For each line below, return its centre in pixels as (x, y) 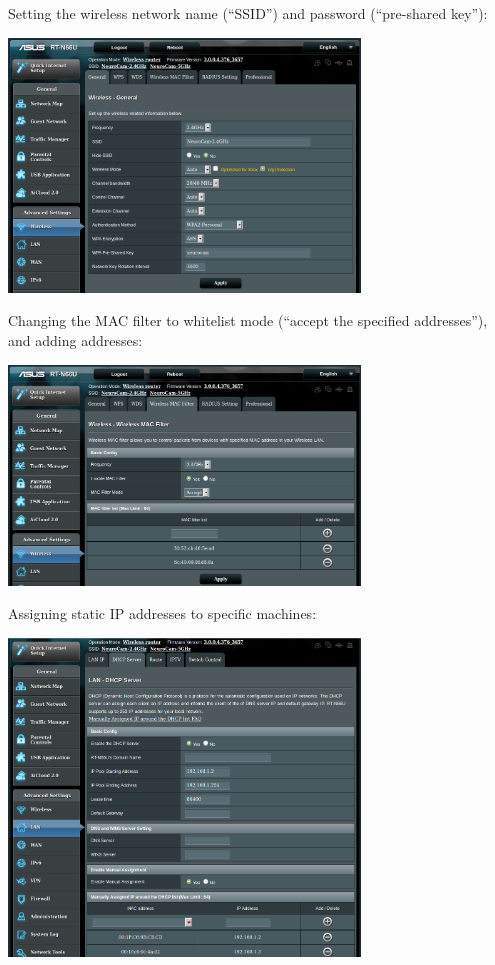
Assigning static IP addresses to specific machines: (162, 613)
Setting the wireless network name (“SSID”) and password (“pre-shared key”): (248, 13)
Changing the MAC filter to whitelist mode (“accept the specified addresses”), (248, 320)
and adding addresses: (75, 339)
